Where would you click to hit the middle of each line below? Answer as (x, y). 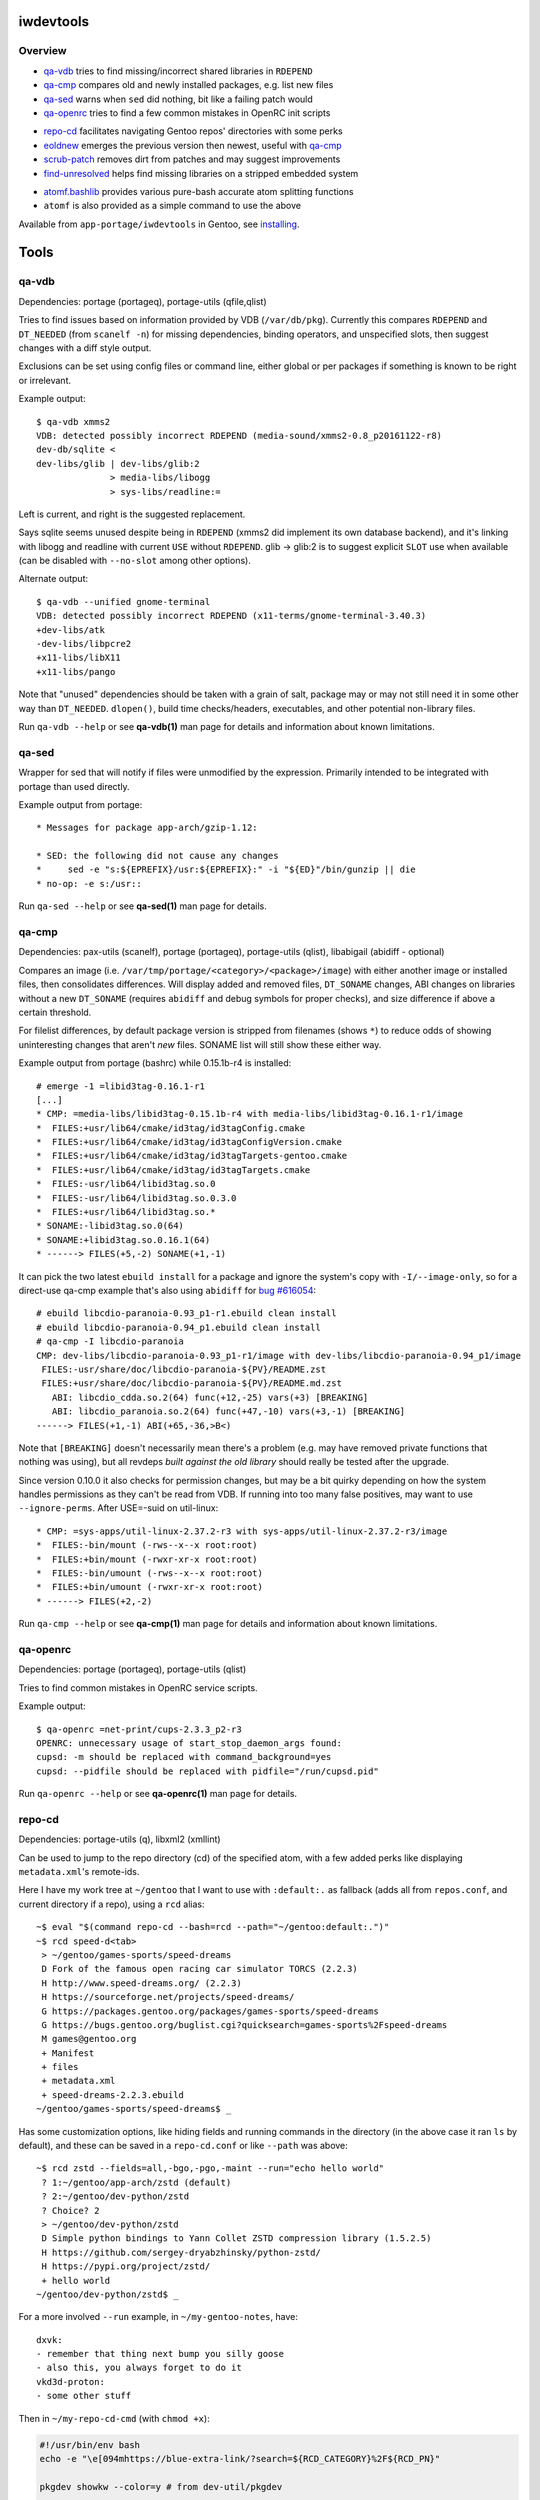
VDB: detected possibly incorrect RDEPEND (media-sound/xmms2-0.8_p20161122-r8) (239, 435)
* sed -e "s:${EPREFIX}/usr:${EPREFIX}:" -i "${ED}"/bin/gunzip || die (226, 869)
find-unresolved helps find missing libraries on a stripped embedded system (201, 173)
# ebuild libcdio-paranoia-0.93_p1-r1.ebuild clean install (186, 1313)
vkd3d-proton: (70, 2381)
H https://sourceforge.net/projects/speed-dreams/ (168, 1997)
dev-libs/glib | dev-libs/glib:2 (118, 463)
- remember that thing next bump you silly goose (160, 2354)
